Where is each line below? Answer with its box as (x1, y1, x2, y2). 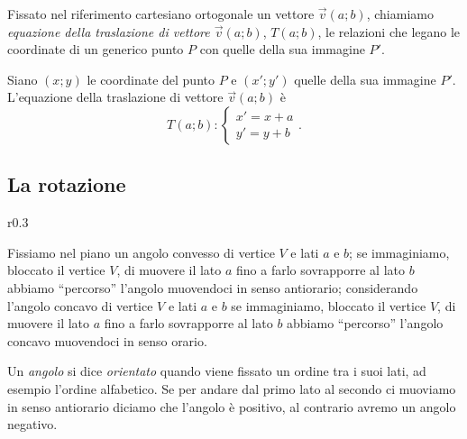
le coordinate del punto (87, 69, 215, 88)
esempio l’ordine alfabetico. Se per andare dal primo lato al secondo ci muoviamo (7, 379, 456, 398)
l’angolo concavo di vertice (7, 296, 153, 315)
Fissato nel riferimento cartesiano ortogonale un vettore (7, 5, 315, 23)
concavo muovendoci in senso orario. (7, 331, 207, 350)
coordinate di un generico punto (7, 40, 184, 59)
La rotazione (7, 170, 126, 198)
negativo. (7, 415, 58, 434)
